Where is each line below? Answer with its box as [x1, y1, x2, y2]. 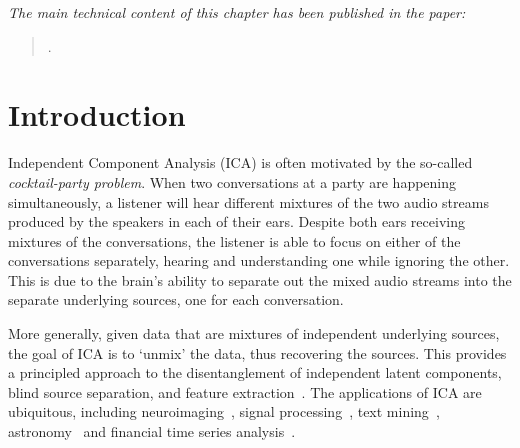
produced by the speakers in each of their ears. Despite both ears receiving [8, 211, 465, 232]
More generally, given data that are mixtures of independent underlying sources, [8, 323, 500, 344]
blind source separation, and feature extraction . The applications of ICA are [8, 381, 482, 402]
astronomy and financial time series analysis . [8, 421, 296, 442]
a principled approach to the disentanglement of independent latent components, [8, 362, 502, 383]
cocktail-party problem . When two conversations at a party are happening [8, 171, 457, 192]
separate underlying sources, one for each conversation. [8, 289, 344, 310]
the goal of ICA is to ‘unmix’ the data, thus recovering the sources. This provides [8, 342, 507, 363]
